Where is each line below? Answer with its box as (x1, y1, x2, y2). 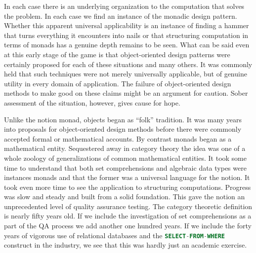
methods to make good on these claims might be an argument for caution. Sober (4, 88, 248, 98)
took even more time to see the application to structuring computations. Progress (4, 181, 251, 192)
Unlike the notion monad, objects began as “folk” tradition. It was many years (4, 114, 242, 124)
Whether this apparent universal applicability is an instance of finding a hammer (4, 20, 249, 31)
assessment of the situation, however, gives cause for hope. (4, 97, 180, 108)
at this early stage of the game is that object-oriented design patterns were (4, 49, 230, 59)
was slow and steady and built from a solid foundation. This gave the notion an (4, 191, 245, 202)
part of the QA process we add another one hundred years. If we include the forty (4, 220, 252, 231)
